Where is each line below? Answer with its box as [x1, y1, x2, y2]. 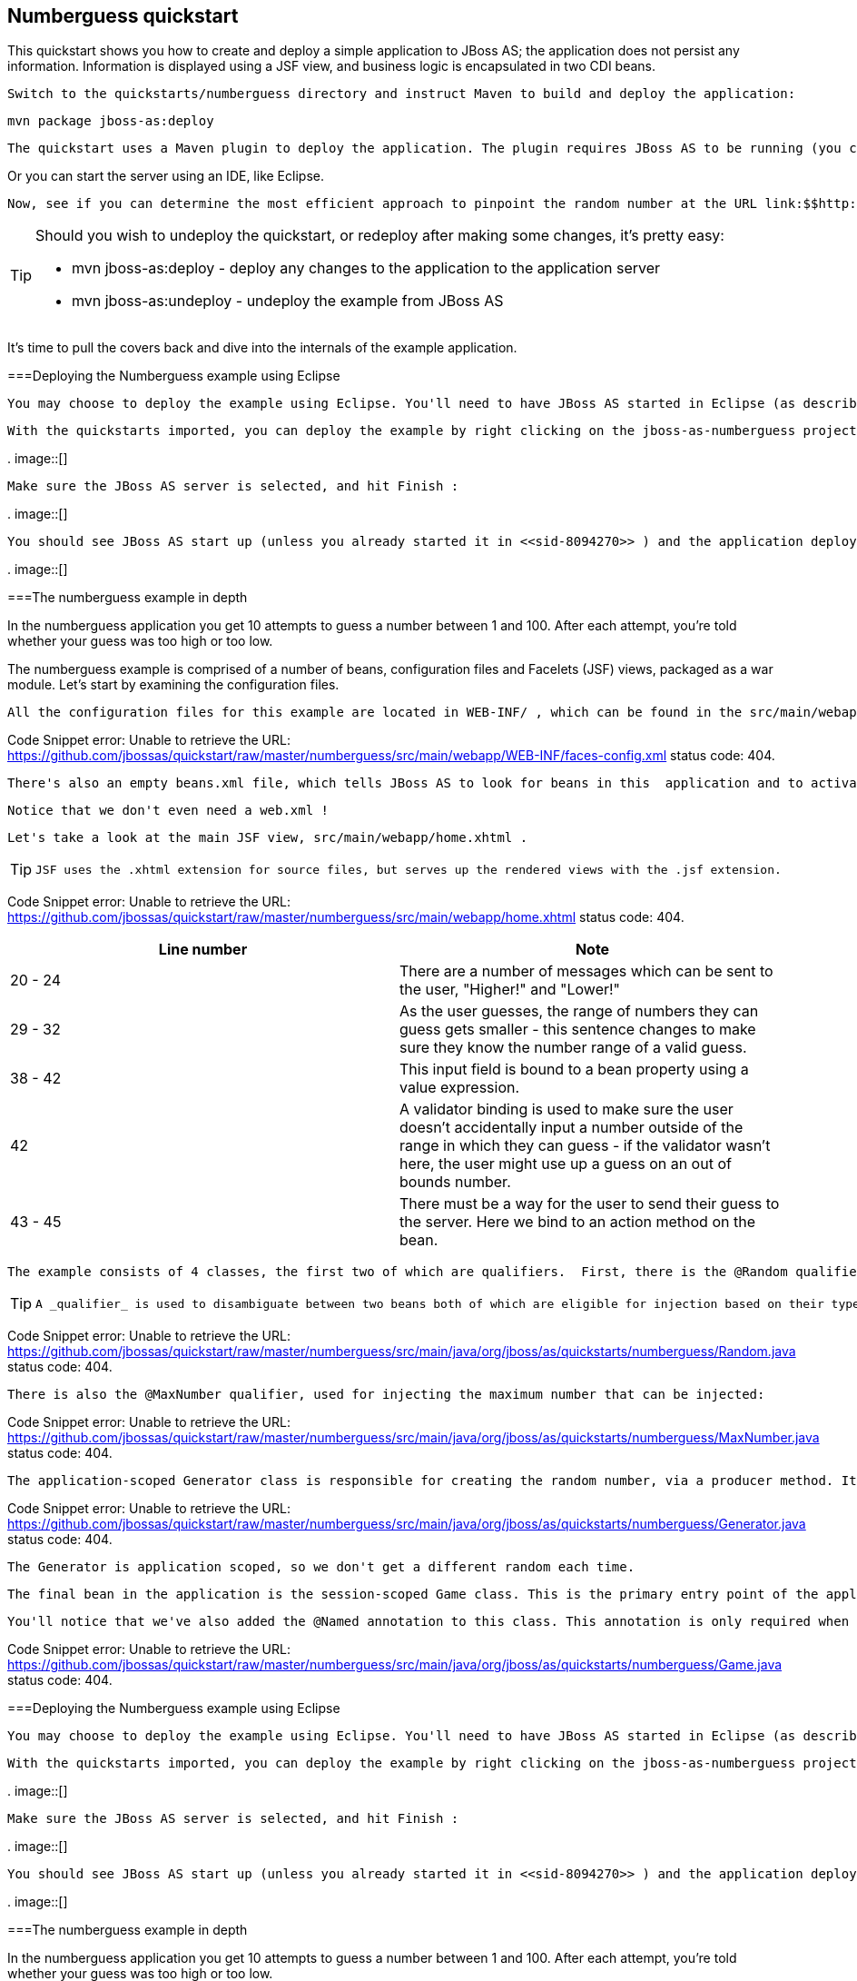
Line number [158, 940, 248, 959]
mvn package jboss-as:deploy [7, 114, 214, 129]
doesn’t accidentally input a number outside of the [399, 1118, 744, 1137]
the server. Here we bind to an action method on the [399, 1213, 755, 1232]
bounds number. [399, 1173, 511, 1192]
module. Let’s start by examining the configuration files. [7, 677, 340, 693]
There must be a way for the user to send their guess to [399, 1194, 780, 1213]
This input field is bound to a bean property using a [399, 1060, 749, 1079]
